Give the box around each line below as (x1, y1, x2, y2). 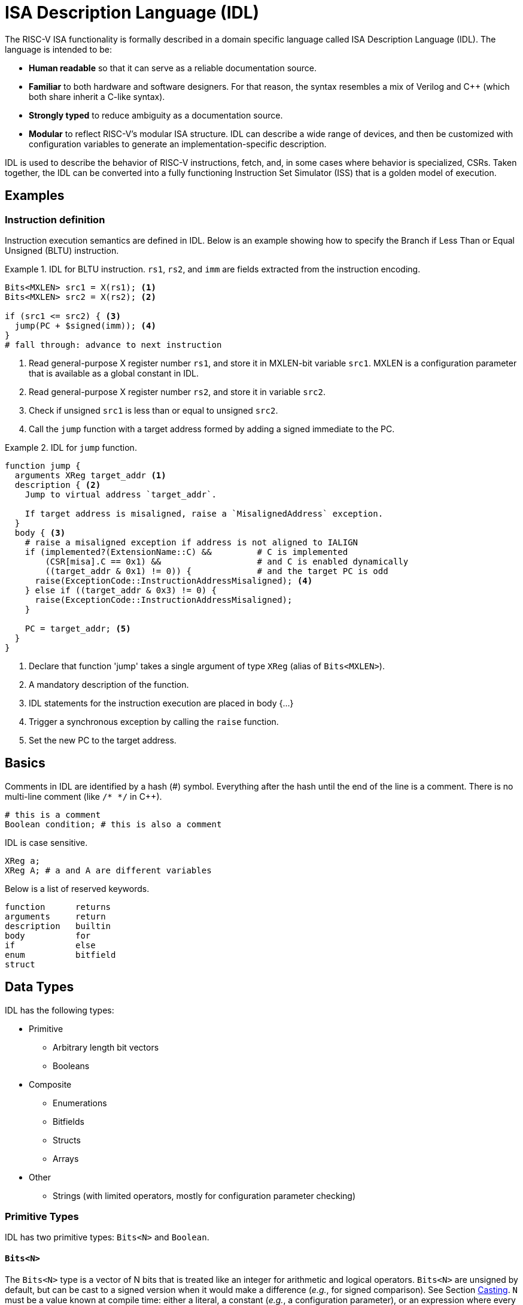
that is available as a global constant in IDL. (29, 368, 199, 378)
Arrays (53, 1153, 79, 1164)
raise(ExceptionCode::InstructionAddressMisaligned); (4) (35, 575, 313, 585)
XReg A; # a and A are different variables (5, 865, 212, 875)
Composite (29, 1079, 72, 1089)
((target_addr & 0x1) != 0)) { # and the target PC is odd (45, 566, 388, 576)
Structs (53, 1134, 81, 1145)
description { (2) (14, 479, 101, 490)
